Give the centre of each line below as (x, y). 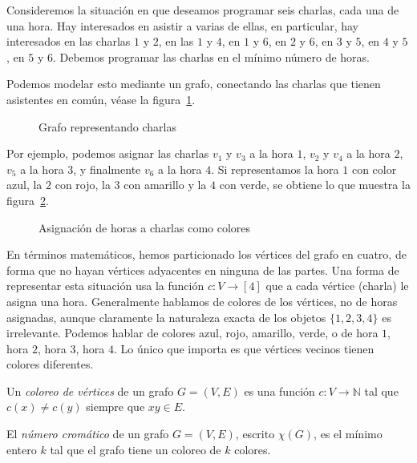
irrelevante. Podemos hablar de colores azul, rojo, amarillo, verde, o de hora (192, 333)
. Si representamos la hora (275, 169)
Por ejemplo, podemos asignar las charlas (108, 153)
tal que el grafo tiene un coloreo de (136, 449)
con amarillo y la (165, 185)
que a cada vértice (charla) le (337, 286)
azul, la (24, 185)
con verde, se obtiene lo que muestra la (315, 185)
